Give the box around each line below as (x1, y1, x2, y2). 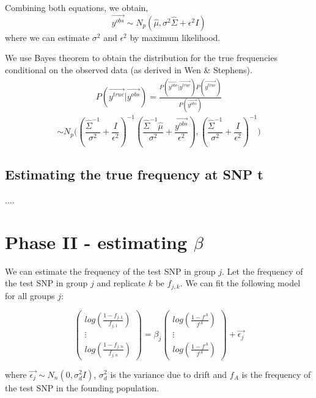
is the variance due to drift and (110, 367, 227, 380)
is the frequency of (241, 367, 311, 380)
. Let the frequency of (222, 264, 303, 277)
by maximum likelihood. (130, 31, 221, 43)
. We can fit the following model (180, 277, 301, 289)
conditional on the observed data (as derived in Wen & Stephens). (5, 63, 252, 76)
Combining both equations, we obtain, (5, 1, 149, 13)
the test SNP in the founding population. (5, 381, 159, 394)
